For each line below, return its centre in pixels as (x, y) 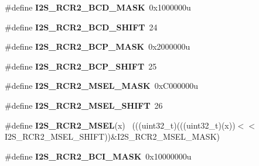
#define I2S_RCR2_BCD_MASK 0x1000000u (98, 7)
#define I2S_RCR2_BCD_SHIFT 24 (81, 27)
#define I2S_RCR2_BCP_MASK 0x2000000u (98, 46)
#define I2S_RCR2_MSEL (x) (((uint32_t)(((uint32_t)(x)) (120, 125)
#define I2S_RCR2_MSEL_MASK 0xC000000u (101, 86)
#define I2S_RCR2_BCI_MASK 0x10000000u (98, 156)
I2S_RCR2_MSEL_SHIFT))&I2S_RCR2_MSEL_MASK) (112, 136)
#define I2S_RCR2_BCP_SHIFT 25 (81, 66)
